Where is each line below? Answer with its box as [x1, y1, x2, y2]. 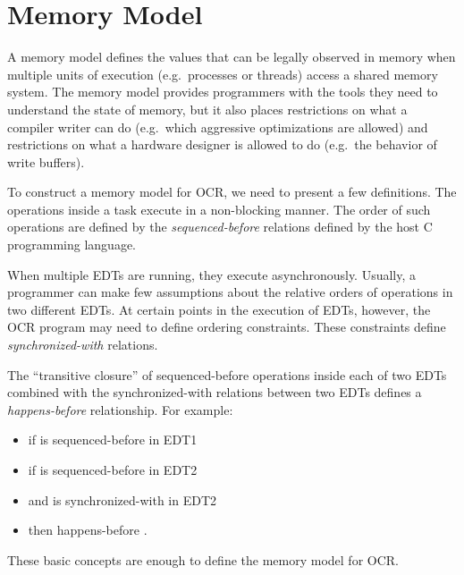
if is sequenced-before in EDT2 [28, 461, 198, 478]
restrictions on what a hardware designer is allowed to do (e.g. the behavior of [7, 135, 437, 154]
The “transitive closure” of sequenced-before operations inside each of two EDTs [7, 365, 447, 384]
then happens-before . [28, 520, 148, 539]
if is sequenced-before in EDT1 [28, 430, 198, 449]
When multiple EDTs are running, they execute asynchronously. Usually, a [7, 265, 417, 283]
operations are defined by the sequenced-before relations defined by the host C [7, 217, 433, 236]
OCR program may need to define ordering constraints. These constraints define [7, 317, 446, 336]
